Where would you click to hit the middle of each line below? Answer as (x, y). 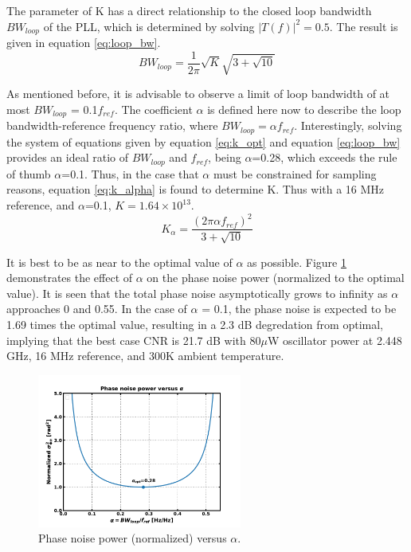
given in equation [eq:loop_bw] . (84, 43)
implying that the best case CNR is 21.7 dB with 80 (134, 340)
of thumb (29, 173)
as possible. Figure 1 (297, 262)
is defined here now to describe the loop (304, 109)
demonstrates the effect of (70, 278)
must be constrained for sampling (295, 173)
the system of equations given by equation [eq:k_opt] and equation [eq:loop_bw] (204, 141)
